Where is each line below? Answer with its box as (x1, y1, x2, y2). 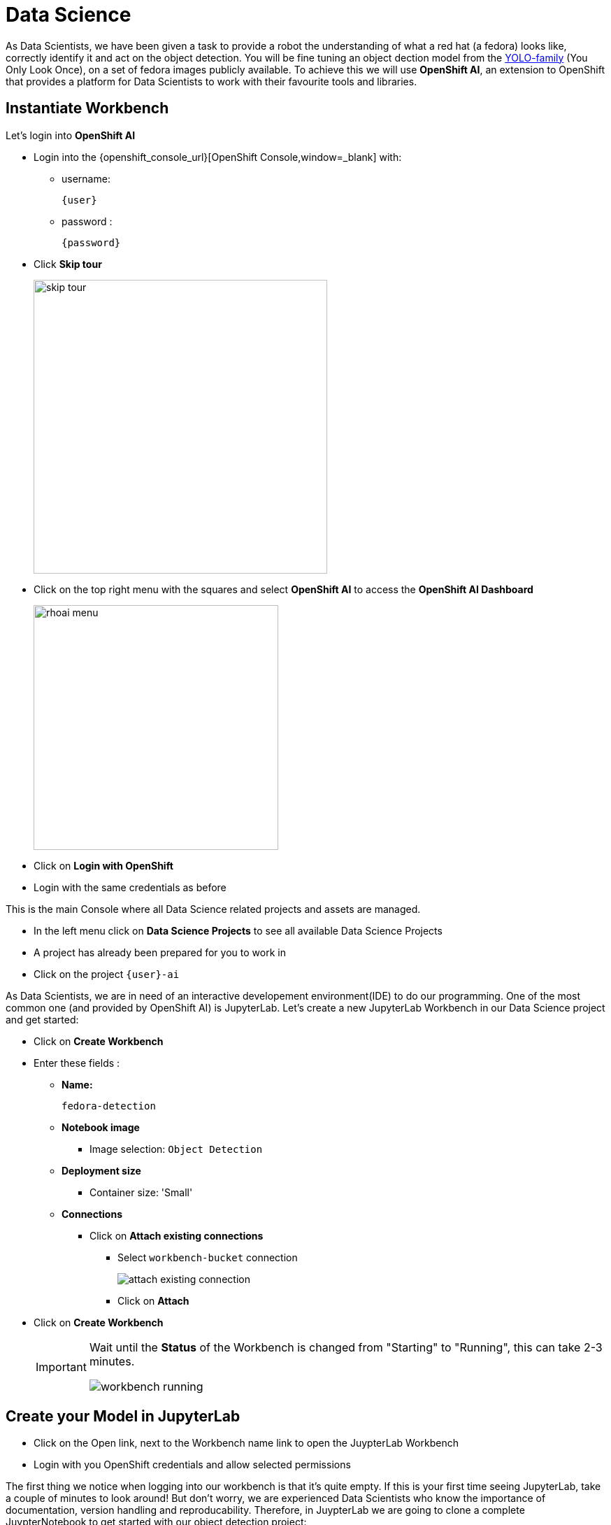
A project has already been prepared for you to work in (34, 946, 286, 958)
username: (62, 172, 110, 185)
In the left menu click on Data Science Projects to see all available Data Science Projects (34, 924, 443, 937)
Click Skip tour (34, 257, 102, 270)
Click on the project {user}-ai (34, 967, 180, 980)
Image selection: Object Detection (89, 1142, 263, 1155)
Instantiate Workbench (6, 99, 169, 118)
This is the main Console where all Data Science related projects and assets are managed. (6, 902, 421, 915)
